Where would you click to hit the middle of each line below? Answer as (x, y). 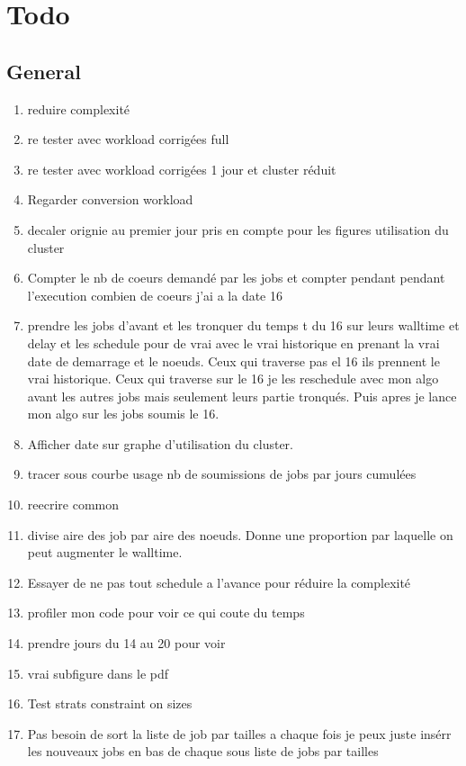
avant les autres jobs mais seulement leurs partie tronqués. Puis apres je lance (242, 396)
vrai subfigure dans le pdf (98, 673)
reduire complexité (79, 108)
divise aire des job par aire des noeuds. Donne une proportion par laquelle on (240, 534)
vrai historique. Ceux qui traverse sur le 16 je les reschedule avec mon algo (233, 378)
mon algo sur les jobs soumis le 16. (123, 414)
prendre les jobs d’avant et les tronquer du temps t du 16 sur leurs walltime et (243, 325)
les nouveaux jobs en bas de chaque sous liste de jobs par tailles (203, 751)
